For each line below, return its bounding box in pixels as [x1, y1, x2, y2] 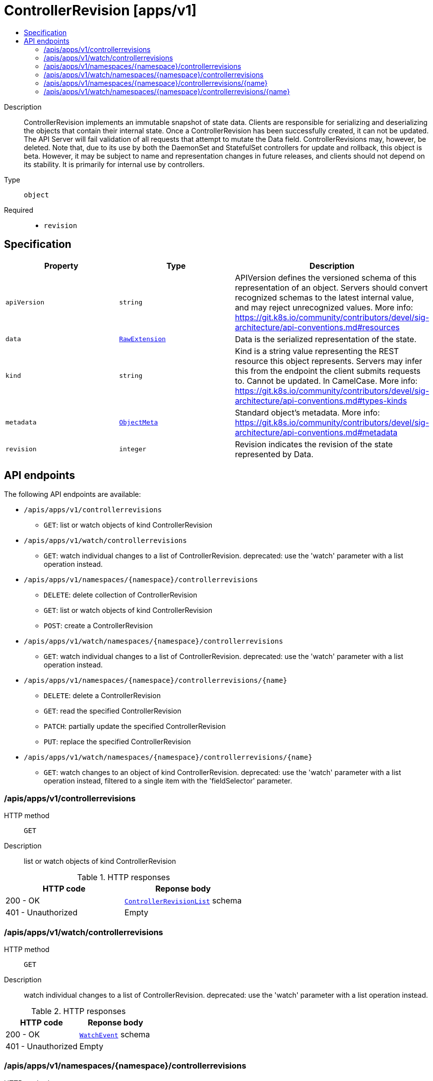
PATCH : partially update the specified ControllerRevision [44, 722, 226, 731]
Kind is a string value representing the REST [235, 346, 399, 356]
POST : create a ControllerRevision [44, 621, 153, 630]
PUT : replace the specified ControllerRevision [44, 737, 191, 746]
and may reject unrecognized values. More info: [235, 302, 413, 312]
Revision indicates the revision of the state [235, 439, 393, 449]
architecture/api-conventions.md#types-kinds [235, 395, 407, 406]
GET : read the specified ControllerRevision [44, 707, 182, 716]
